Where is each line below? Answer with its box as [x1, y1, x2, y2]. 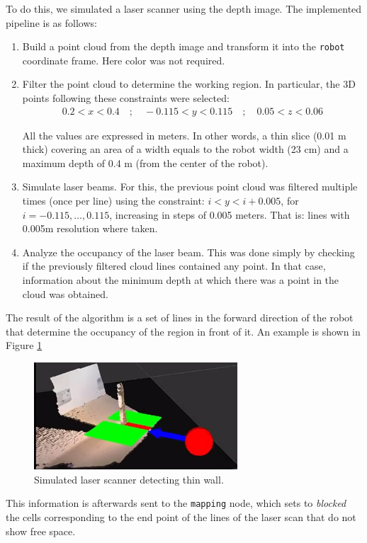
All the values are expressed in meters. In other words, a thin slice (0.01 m [22, 127, 346, 142]
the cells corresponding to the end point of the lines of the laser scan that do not [6, 509, 356, 524]
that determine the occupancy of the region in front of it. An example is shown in [6, 324, 361, 338]
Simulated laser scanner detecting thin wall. [34, 471, 224, 486]
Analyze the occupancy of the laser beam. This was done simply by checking [22, 244, 355, 259]
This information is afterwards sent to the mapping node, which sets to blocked [6, 496, 346, 510]
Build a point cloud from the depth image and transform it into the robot [22, 39, 345, 54]
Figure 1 [6, 338, 43, 353]
